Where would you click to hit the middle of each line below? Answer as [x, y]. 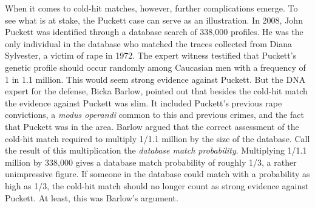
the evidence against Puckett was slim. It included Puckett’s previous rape [144, 102]
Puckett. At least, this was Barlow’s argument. [92, 197]
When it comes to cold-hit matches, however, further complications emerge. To [151, 8]
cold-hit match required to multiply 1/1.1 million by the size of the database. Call [157, 138]
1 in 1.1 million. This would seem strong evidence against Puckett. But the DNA [155, 79]
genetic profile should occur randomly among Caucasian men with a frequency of [155, 67]
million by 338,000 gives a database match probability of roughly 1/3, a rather [151, 162]
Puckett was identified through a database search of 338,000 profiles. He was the [154, 32]
